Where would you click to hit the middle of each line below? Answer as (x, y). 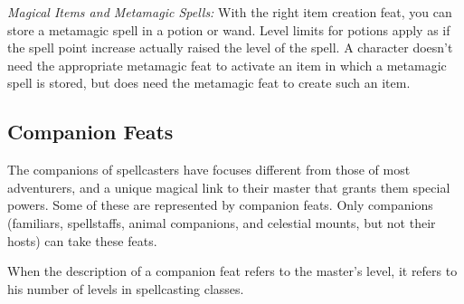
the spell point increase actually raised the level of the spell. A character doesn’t (230, 47)
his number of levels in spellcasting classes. (126, 288)
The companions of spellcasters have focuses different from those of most (209, 170)
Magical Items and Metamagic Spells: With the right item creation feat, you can (230, 12)
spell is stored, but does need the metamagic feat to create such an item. (209, 83)
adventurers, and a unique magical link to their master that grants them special (229, 187)
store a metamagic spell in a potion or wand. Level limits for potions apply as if (229, 29)
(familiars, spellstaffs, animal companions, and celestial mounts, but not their (222, 222)
